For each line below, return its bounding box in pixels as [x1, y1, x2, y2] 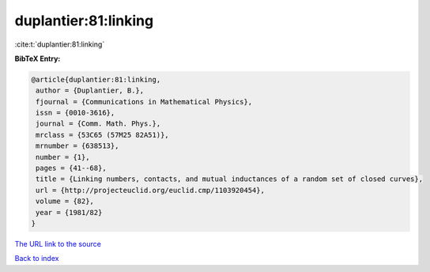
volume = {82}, [36, 197, 95, 206]
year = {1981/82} [36, 208, 103, 217]
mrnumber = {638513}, [36, 142, 119, 150]
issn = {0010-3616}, [36, 108, 115, 118]
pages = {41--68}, [36, 164, 107, 173]
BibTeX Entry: [14, 54, 61, 63]
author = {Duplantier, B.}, [36, 86, 145, 95]
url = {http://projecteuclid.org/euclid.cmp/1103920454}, [36, 186, 265, 195]
